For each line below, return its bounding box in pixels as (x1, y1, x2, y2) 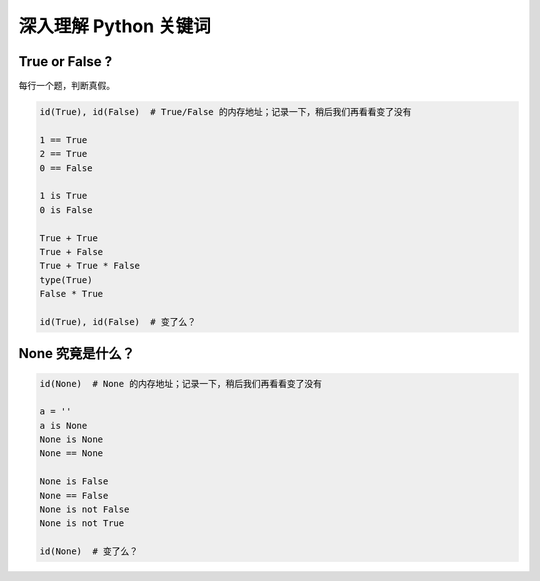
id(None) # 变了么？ (39, 546, 139, 557)
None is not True (39, 518, 125, 529)
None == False (39, 490, 109, 501)
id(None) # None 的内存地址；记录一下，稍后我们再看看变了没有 (39, 378, 322, 389)
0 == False (39, 162, 93, 174)
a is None (39, 420, 88, 431)
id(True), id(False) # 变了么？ (39, 316, 197, 327)
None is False (39, 476, 109, 487)
